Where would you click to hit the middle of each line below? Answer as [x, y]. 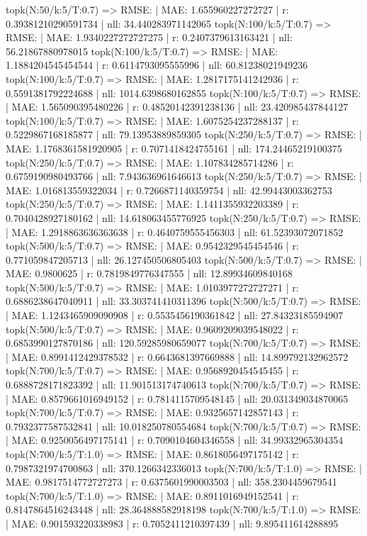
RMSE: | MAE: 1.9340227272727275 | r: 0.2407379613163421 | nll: [149, 37]
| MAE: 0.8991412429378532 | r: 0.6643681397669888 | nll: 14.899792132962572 [177, 356]
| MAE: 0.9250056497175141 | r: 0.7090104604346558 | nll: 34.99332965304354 [175, 440]
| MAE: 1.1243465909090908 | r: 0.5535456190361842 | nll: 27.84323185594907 [175, 315]
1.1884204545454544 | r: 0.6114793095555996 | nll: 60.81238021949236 [157, 65]
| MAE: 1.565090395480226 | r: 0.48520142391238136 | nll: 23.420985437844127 [177, 107]
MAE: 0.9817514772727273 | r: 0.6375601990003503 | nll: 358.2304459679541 [171, 482]
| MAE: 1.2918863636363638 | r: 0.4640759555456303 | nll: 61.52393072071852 [175, 231]
